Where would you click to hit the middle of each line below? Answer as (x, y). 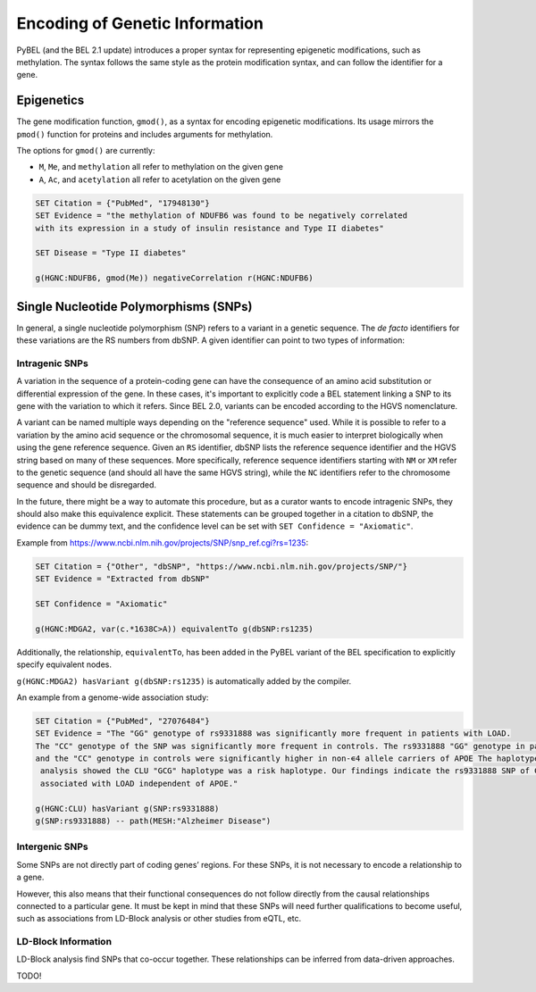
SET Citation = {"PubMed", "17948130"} (122, 203)
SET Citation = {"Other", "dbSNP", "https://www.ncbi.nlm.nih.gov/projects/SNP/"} (222, 566)
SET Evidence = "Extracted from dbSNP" (122, 579)
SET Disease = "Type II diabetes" (111, 253)
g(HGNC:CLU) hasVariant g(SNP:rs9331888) (127, 809)
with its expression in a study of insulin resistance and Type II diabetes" (209, 228)
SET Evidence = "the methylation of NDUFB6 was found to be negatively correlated (222, 216)
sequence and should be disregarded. (86, 485)
